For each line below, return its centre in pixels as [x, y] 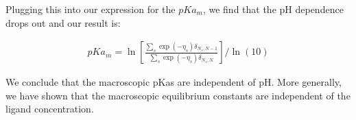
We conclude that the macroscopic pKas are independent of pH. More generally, [174, 82]
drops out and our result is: [63, 22]
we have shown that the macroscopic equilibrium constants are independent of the [178, 95]
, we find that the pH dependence [273, 9]
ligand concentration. [50, 109]
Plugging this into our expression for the [91, 9]
